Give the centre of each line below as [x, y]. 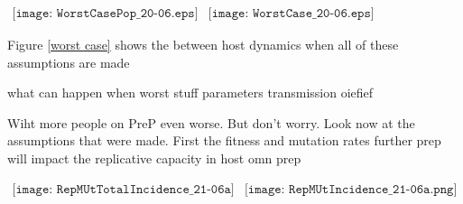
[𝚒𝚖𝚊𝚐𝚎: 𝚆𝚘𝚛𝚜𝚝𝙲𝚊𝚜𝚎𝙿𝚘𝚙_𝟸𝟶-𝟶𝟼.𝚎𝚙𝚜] [105, 14]
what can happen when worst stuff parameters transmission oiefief [190, 93]
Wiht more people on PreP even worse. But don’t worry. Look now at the [211, 122]
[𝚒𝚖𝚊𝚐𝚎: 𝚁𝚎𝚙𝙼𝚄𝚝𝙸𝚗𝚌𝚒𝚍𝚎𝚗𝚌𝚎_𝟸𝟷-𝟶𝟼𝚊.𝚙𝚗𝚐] [351, 189]
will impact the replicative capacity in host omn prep [154, 158]
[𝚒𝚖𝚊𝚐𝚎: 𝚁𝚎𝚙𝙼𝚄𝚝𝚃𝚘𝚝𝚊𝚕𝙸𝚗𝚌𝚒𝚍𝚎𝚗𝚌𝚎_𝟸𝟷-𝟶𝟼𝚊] [123, 189]
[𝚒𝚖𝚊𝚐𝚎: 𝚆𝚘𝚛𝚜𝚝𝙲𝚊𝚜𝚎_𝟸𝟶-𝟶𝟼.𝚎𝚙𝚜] [291, 14]
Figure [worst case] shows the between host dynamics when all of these [203, 45]
